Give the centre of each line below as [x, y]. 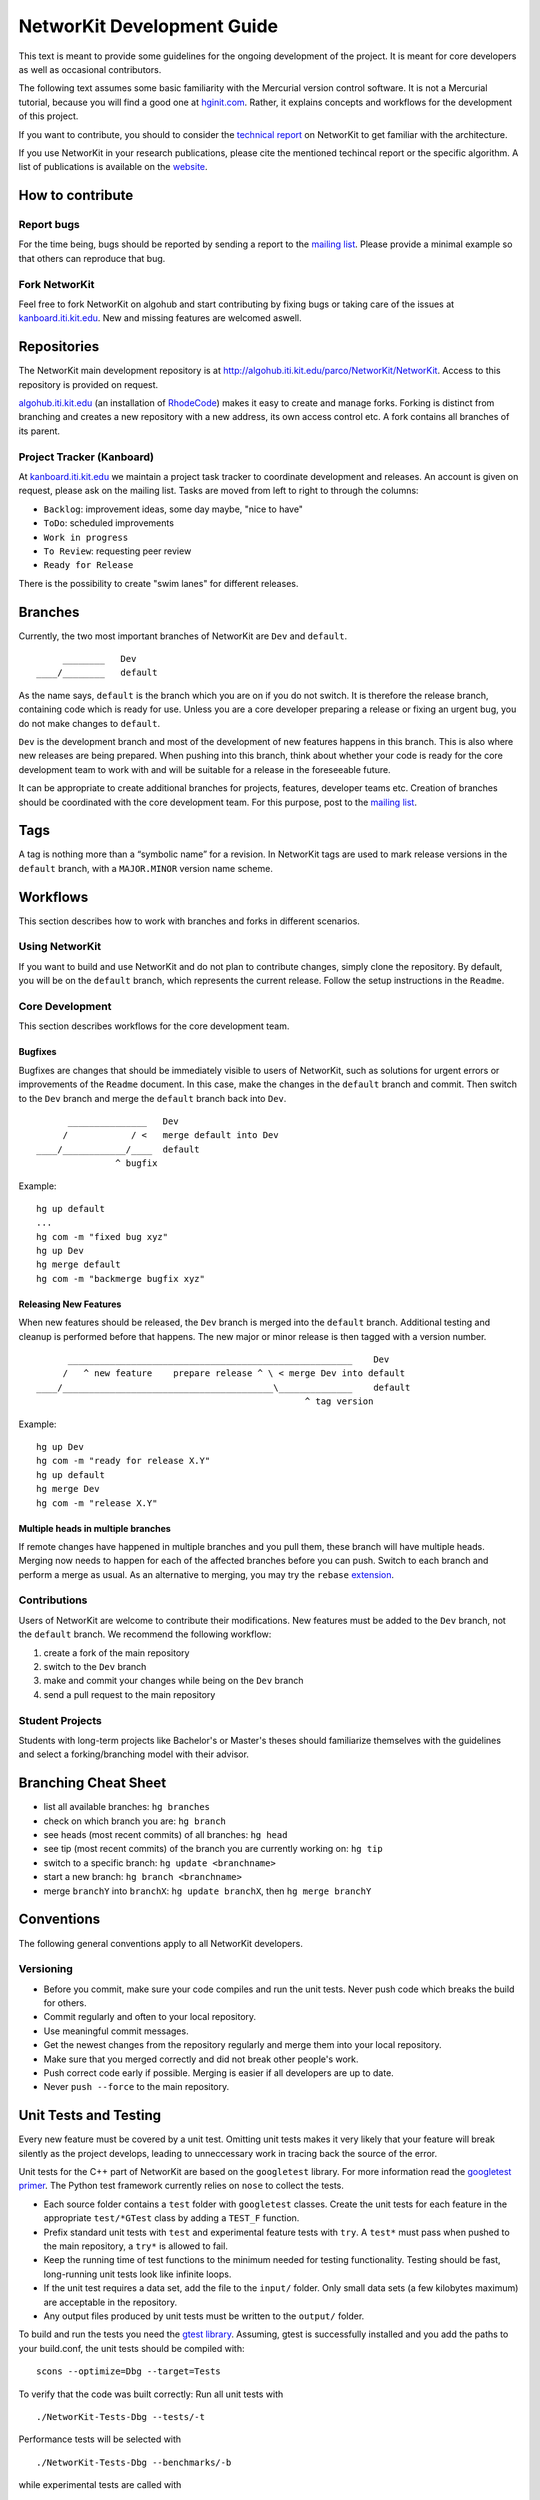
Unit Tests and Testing [90, 2115]
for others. [65, 2003]
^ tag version [339, 1401]
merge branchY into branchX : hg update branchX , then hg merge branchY [207, 1891]
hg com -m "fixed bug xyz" [102, 1236]
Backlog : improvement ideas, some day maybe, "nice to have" [173, 509]
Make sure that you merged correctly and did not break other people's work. [201, 2059]
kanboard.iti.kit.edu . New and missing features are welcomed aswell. [160, 318]
